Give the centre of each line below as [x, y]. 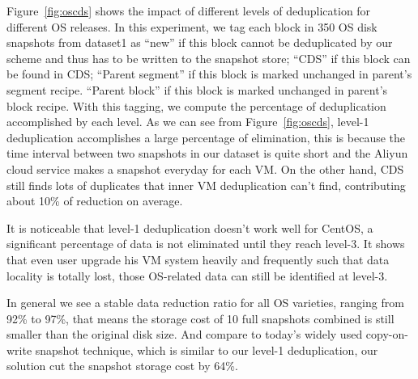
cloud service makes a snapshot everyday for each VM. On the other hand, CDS [205, 168]
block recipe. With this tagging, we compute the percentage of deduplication [196, 105]
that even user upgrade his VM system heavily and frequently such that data [198, 259]
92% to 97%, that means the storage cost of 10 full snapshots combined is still [200, 318]
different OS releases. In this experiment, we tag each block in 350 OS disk [192, 26]
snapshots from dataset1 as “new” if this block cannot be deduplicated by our [200, 42]
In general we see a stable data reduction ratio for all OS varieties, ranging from [205, 303]
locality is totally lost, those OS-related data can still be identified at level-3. [197, 275]
